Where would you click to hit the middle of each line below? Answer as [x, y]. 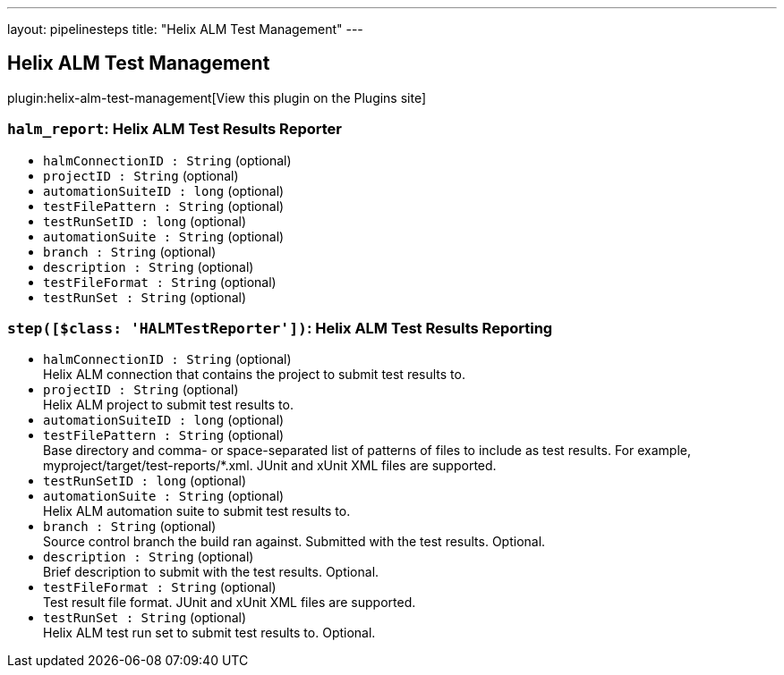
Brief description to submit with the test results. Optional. [211, 572]
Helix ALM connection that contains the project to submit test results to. [254, 375]
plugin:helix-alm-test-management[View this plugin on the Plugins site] [217, 97]
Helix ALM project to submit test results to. [168, 405]
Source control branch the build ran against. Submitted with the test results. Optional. [294, 542]
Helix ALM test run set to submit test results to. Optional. [209, 633]
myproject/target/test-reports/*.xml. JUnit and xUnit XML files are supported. [270, 466]
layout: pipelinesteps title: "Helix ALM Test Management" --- [185, 29]
